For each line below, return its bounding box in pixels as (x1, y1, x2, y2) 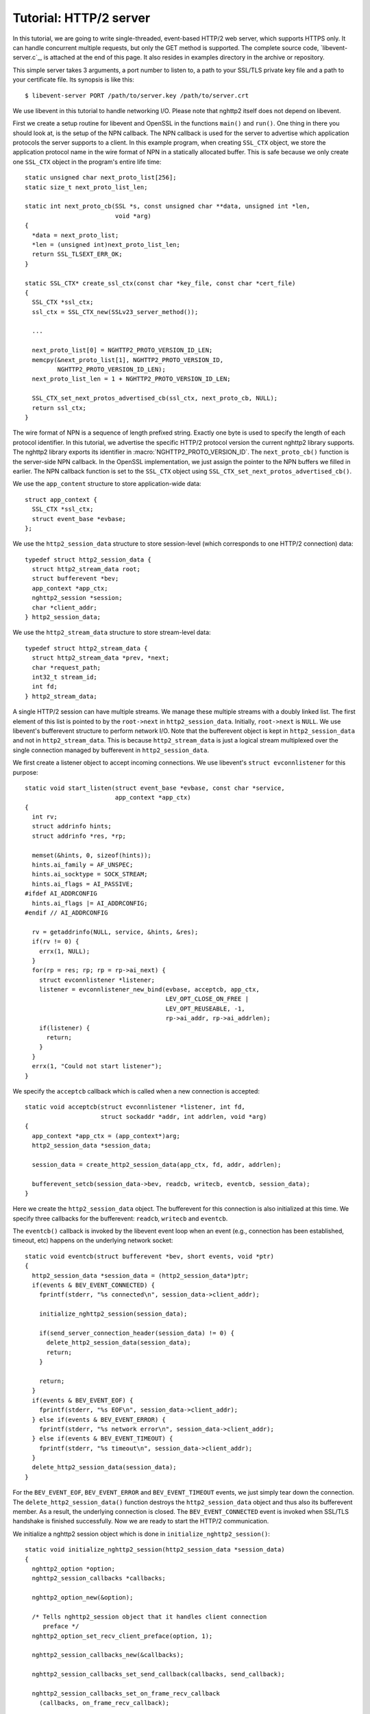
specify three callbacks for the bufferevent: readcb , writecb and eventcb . (12, 1214, 228, 1222)
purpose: (12, 768, 38, 776)
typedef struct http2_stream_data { (25, 644, 148, 652)
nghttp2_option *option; (32, 1565, 116, 1573)
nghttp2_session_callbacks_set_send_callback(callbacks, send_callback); (32, 1670, 285, 1678)
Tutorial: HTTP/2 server (12, 10, 151, 25)
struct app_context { (25, 496, 97, 503)
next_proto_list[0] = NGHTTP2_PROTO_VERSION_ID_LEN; (32, 346, 213, 354)
